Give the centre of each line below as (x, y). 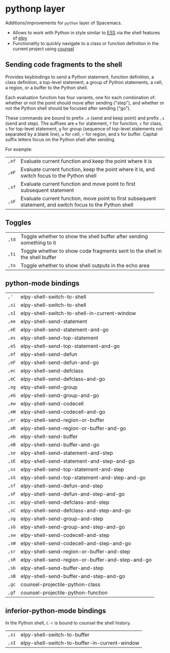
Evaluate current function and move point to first (78, 184)
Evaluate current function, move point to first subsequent (88, 198)
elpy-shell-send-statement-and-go (65, 330)
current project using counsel (43, 49)
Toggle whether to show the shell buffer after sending (84, 236)
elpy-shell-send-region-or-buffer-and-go (73, 428)
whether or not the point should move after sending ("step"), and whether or (85, 103)
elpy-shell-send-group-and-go (60, 396)
